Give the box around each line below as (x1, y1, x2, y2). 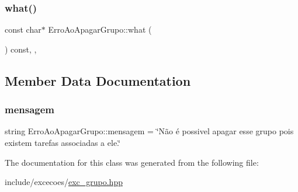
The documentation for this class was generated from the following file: (5, 156, 259, 168)
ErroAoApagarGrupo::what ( (48, 23, 152, 36)
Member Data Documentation (5, 71, 191, 89)
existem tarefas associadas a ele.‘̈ (5, 137, 120, 148)
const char (5, 23, 41, 36)
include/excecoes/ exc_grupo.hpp (5, 176, 123, 188)
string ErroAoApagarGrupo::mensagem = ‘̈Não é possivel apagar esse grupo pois (5, 125, 294, 137)
